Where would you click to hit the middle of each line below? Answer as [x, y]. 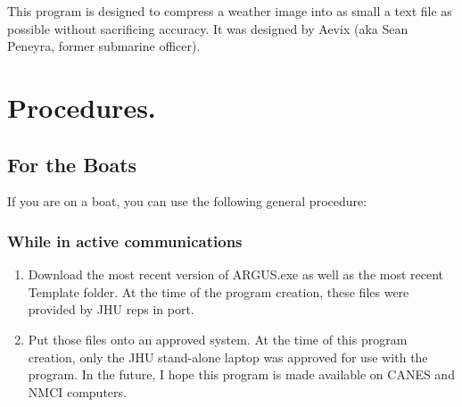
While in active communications [125, 241]
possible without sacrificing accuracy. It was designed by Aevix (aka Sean [208, 28]
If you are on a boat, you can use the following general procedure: [187, 201]
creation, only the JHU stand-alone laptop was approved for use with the [228, 357]
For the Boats [72, 164]
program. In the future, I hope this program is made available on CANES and [241, 374]
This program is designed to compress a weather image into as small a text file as [230, 11]
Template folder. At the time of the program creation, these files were [219, 291]
